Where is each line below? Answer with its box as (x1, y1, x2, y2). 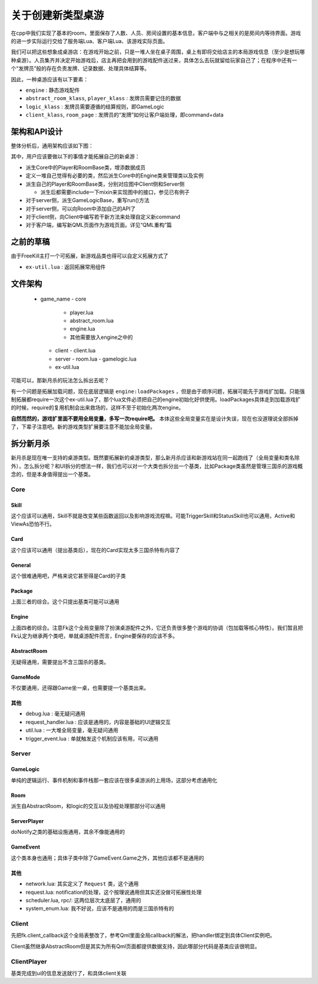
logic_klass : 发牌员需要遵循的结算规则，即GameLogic (25, 103, 164, 110)
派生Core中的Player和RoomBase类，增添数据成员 (25, 164, 146, 171)
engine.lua (69, 325, 95, 332)
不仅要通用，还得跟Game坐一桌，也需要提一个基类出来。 (11, 684, 150, 692)
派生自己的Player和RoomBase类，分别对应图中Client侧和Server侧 (25, 180, 185, 187)
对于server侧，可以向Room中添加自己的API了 (25, 205, 136, 212)
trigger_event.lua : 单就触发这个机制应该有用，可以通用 (25, 735, 159, 742)
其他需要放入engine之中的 (69, 333, 133, 341)
